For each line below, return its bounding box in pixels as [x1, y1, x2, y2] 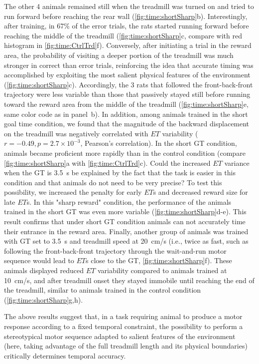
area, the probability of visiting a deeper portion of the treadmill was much [4, 49, 234, 60]
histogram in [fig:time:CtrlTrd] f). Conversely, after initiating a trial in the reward [4, 40, 252, 50]
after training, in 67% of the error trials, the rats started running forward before [4, 20, 249, 31]
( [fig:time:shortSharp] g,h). [4, 294, 83, 305]
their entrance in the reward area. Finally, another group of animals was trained [4, 226, 249, 236]
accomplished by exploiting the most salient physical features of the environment [4, 69, 251, 80]
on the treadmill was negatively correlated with [4, 128, 148, 138]
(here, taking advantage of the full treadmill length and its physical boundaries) [4, 341, 248, 351]
